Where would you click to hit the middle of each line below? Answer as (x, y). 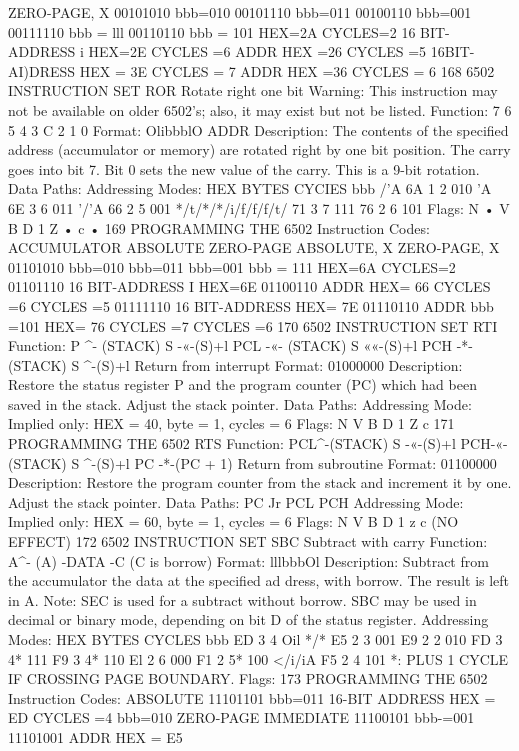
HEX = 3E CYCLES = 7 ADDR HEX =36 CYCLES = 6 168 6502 (287, 70)
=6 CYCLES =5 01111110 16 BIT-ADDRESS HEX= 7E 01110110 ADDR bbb (251, 305)
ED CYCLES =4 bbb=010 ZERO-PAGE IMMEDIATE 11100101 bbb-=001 (241, 717)
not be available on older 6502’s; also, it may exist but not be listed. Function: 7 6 (260, 109)
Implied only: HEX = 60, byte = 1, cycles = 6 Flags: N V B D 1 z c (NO (233, 521)
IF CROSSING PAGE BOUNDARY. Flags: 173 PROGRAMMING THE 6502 (248, 678)
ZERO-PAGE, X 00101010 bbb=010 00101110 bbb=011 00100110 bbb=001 (240, 12)
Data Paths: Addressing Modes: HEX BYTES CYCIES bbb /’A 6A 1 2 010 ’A (250, 188)
